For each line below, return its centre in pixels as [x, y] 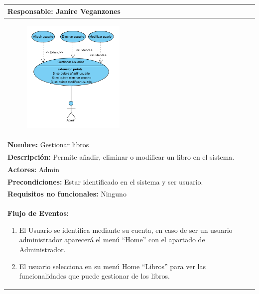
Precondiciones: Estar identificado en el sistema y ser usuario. [105, 181]
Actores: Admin [33, 169]
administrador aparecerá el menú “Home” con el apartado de [112, 240]
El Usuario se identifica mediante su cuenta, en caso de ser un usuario [126, 230]
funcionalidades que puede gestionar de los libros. [94, 276]
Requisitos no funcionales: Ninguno [67, 194]
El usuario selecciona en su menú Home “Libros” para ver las [113, 266]
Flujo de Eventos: [38, 213]
